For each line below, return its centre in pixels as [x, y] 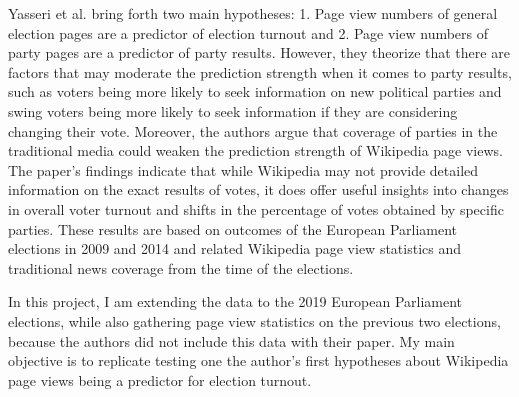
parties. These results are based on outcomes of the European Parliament [233, 228]
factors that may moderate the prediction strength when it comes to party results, [260, 71]
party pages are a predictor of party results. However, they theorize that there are [259, 52]
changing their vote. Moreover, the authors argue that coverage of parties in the [253, 130]
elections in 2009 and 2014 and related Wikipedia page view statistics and [235, 248]
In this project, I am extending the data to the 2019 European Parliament [235, 301]
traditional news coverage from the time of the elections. [181, 267]
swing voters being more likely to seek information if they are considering [233, 110]
